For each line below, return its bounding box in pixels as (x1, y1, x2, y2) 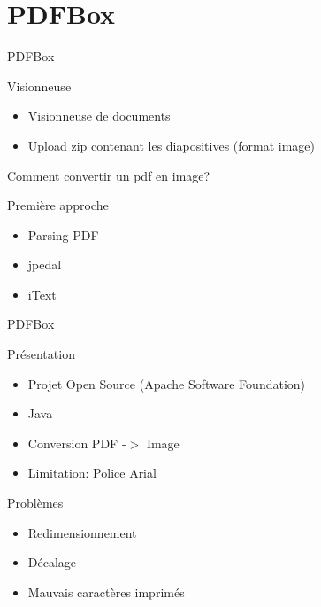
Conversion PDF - (27, 433, 126, 452)
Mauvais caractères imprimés (27, 582, 185, 601)
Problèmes (7, 494, 64, 512)
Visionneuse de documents (27, 106, 171, 125)
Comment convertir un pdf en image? (7, 166, 210, 184)
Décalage (27, 553, 77, 572)
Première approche (7, 196, 109, 214)
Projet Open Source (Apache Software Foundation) (27, 374, 306, 393)
